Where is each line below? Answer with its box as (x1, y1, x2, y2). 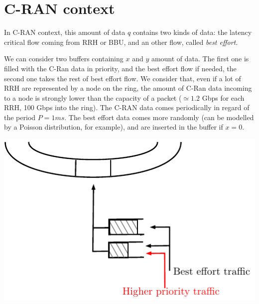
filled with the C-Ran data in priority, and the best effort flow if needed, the (4, 63, 237, 73)
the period (4, 112, 36, 122)
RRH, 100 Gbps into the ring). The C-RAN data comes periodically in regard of (4, 102, 250, 113)
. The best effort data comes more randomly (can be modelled (64, 112, 254, 122)
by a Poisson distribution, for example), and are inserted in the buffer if (4, 122, 223, 132)
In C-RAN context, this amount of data (4, 27, 126, 37)
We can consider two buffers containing (4, 53, 124, 64)
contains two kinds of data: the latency (132, 27, 252, 37)
